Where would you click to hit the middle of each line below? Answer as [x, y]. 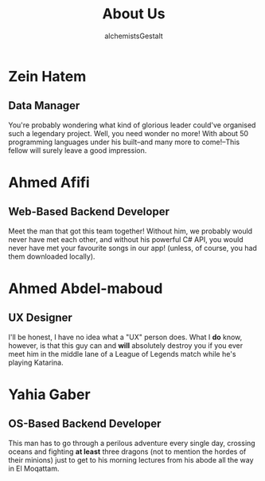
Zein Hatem [47, 76]
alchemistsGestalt [134, 36]
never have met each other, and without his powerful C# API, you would [126, 239]
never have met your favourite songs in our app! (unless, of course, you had [132, 248]
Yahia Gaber [49, 394]
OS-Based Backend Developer [85, 424]
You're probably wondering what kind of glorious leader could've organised [132, 125]
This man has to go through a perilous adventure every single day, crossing [132, 443]
